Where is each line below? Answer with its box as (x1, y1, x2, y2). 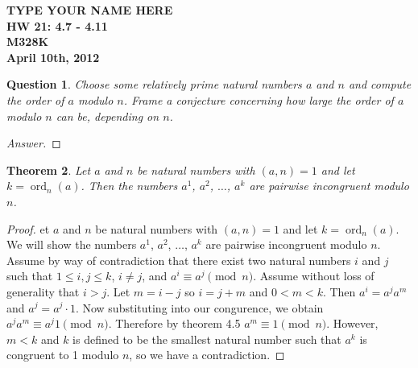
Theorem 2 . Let (6, 161, 91, 178)
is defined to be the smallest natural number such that (72, 330, 341, 347)
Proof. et (6, 220, 50, 237)
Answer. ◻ (6, 134, 61, 151)
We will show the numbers (6, 236, 137, 253)
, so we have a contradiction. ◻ (129, 346, 285, 363)
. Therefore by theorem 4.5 (108, 315, 241, 332)
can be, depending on (56, 107, 159, 124)
